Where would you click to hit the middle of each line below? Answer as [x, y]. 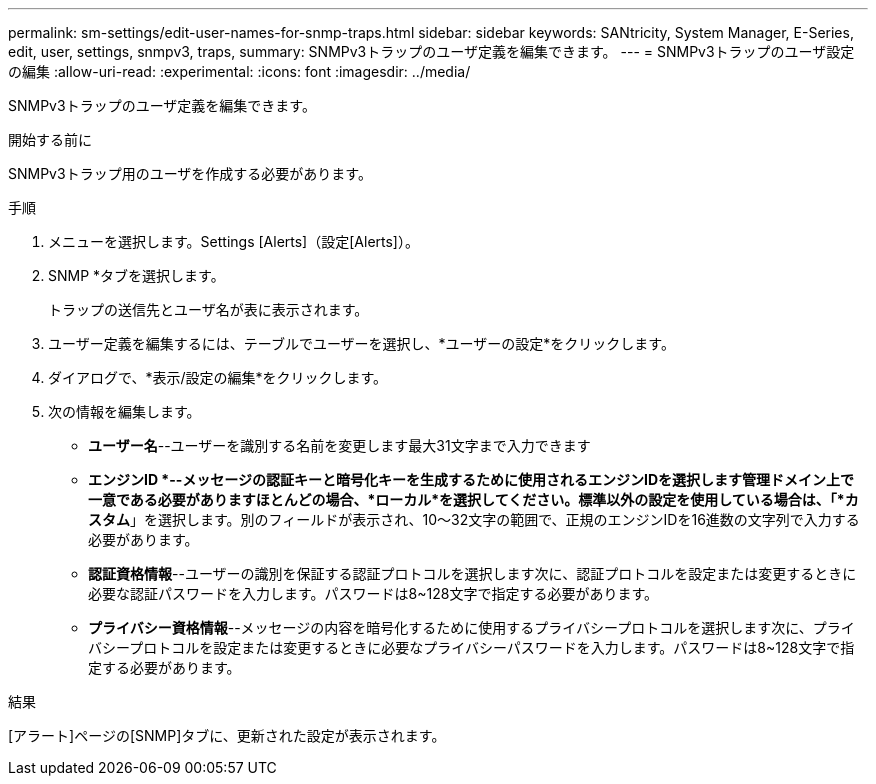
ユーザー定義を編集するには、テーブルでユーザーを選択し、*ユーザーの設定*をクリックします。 [361, 343]
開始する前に [50, 139]
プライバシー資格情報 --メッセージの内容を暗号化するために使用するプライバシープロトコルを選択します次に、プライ [471, 627]
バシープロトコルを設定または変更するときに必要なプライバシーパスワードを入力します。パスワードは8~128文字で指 [471, 647]
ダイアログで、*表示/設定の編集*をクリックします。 [218, 377]
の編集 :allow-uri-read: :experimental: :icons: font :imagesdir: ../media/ [239, 71]
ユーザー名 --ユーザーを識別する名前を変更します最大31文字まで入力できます [339, 445]
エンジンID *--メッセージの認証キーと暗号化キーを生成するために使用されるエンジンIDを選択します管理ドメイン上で [471, 479]
